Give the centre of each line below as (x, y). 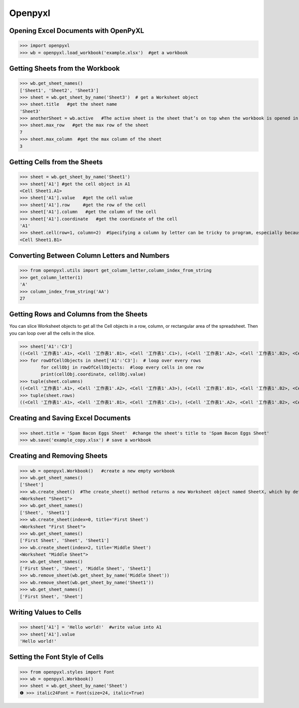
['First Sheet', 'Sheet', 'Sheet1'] (65, 541)
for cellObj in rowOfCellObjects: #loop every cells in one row (122, 367)
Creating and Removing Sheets (59, 456)
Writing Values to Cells (45, 612)
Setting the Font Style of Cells (57, 657)
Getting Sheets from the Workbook (65, 68)
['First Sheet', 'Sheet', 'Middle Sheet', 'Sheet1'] (85, 568)
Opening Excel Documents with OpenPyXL (77, 31)
